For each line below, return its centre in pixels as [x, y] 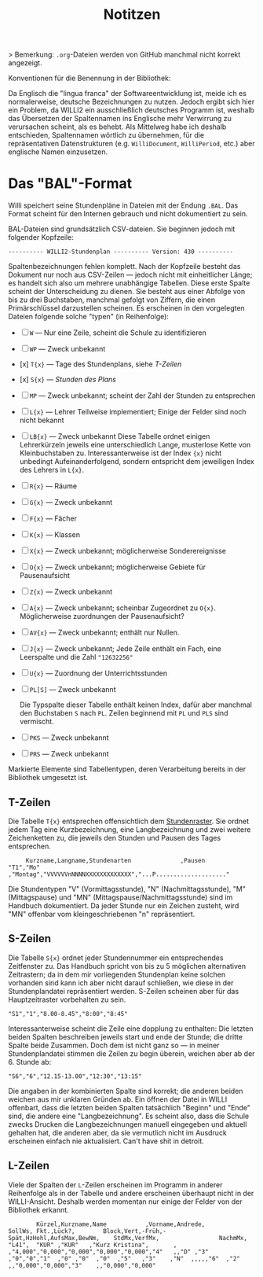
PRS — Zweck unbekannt [69, 754]
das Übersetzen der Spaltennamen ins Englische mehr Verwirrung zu [120, 119]
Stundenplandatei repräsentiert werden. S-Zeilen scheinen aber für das [124, 991]
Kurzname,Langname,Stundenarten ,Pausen [115, 860]
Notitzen [132, 15]
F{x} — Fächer [53, 519]
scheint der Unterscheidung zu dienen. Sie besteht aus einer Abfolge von [127, 292]
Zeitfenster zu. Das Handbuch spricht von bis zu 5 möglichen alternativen [127, 966]
